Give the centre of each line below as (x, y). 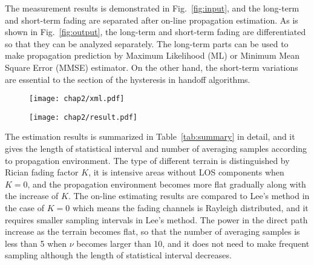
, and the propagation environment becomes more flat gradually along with (167, 184)
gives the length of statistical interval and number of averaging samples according (156, 149)
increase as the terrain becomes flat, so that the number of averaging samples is (152, 231)
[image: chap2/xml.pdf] (77, 99)
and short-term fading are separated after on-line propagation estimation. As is (152, 20)
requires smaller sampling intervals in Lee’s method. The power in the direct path (156, 219)
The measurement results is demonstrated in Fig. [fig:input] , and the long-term (152, 8)
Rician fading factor (42, 172)
